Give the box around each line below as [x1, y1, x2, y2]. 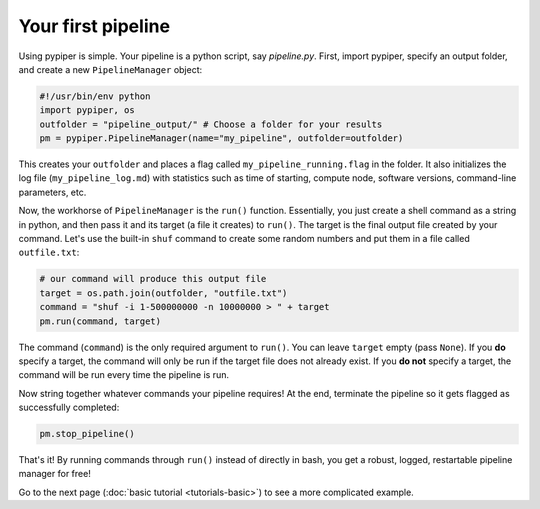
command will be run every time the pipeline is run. [18, 369, 230, 381]
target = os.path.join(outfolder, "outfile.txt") [39, 287, 288, 299]
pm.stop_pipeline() [39, 428, 135, 440]
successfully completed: [18, 401, 120, 414]
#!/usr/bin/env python [39, 90, 151, 102]
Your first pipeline [18, 15, 170, 37]
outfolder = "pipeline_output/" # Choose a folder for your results [39, 118, 383, 130]
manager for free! [18, 468, 92, 480]
